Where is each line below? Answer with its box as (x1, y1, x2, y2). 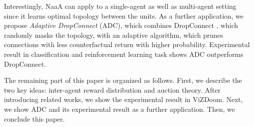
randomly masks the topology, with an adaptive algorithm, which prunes (4, 29, 223, 40)
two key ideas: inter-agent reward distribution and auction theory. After (4, 84, 221, 95)
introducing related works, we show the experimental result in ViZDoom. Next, (4, 94, 243, 104)
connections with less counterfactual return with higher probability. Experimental (4, 39, 250, 50)
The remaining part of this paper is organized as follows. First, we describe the (4, 75, 242, 85)
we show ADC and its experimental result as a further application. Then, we (4, 103, 235, 114)
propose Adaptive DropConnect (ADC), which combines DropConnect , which (4, 20, 238, 30)
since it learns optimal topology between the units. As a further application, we (4, 10, 244, 21)
